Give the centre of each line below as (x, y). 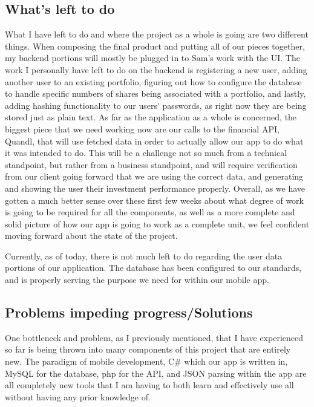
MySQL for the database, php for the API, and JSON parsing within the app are (156, 373)
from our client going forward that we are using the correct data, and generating (154, 176)
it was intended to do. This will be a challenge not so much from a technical (146, 153)
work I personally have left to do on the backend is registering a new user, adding (156, 69)
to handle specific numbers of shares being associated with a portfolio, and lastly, (155, 93)
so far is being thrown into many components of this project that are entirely (148, 349)
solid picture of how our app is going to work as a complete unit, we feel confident (157, 223)
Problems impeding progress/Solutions (129, 312)
